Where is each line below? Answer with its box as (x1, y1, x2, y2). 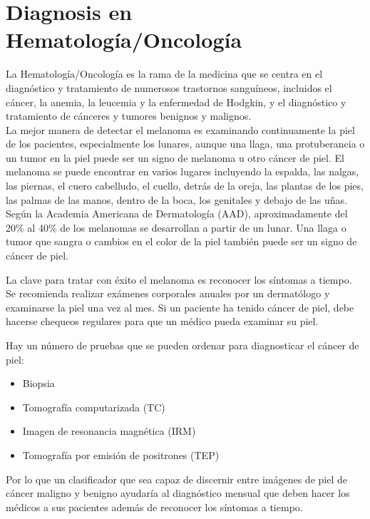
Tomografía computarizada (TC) (22, 399, 165, 414)
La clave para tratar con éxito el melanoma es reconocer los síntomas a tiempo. (6, 272, 352, 287)
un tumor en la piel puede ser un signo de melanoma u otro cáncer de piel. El (6, 150, 344, 165)
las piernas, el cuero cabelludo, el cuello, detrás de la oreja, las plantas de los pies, (6, 178, 364, 193)
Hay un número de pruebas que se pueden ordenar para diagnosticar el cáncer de (6, 338, 359, 352)
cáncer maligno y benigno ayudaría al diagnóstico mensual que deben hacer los (6, 485, 350, 500)
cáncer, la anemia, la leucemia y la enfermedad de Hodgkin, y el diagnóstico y (6, 94, 346, 109)
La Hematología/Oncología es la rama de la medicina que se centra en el (6, 66, 323, 81)
